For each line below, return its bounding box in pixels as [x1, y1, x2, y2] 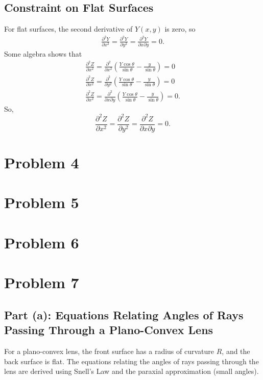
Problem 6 [4, 232, 79, 252]
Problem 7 [4, 272, 79, 293]
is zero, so [164, 23, 196, 34]
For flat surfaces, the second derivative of [4, 23, 133, 34]
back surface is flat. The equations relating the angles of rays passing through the [4, 356, 259, 366]
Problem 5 [4, 192, 79, 213]
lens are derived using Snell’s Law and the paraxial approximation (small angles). [4, 366, 259, 376]
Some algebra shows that [4, 48, 82, 59]
